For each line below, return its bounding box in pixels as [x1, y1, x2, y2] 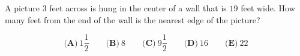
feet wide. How [241, 2, 295, 14]
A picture [5, 2, 40, 14]
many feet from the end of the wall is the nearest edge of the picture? [5, 13, 260, 26]
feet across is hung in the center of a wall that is [49, 2, 227, 14]
